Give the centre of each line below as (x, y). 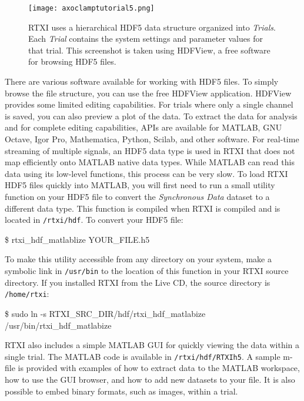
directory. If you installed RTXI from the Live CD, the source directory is (138, 282)
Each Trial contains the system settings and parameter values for (146, 39)
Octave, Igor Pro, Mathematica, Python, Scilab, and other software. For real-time (152, 139)
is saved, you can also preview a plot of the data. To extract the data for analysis (151, 116)
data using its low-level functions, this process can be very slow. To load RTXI (146, 173)
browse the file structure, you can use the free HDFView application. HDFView (148, 93)
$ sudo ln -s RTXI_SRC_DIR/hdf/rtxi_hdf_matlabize (105, 313)
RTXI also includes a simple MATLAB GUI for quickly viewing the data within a (152, 345)
